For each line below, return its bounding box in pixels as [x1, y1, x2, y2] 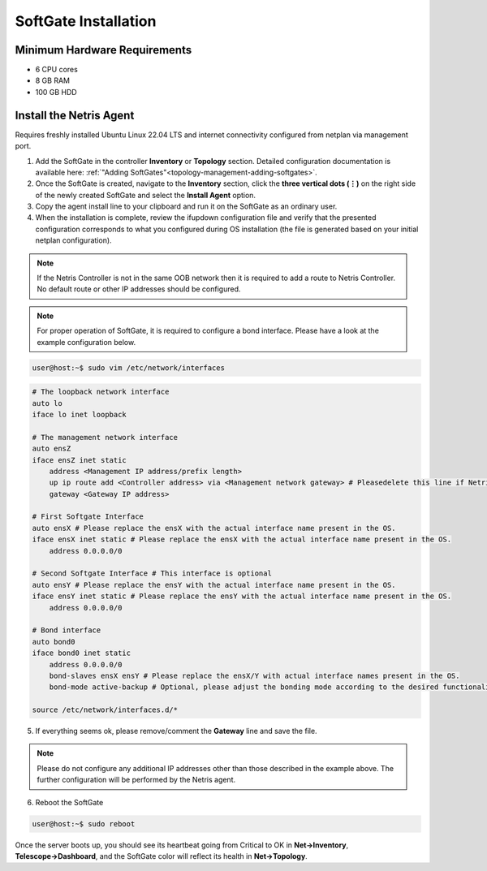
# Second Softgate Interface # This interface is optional [32, 569, 272, 578]
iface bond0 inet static [32, 649, 131, 658]
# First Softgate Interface [32, 512, 144, 521]
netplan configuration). [35, 235, 113, 245]
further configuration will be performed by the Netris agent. [37, 775, 236, 785]
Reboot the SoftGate [35, 797, 104, 807]
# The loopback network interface [32, 387, 170, 397]
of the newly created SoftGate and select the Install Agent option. [35, 190, 256, 200]
